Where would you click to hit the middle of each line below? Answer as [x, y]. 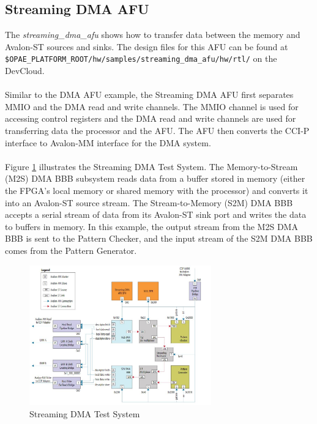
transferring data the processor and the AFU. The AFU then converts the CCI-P [157, 131]
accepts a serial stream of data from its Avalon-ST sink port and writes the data [156, 214]
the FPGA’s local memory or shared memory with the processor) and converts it [157, 190]
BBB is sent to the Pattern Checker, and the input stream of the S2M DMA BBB [159, 238]
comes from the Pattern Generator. [71, 250]
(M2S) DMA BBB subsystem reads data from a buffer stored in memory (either [155, 178]
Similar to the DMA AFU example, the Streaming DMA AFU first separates [149, 95]
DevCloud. [25, 71]
